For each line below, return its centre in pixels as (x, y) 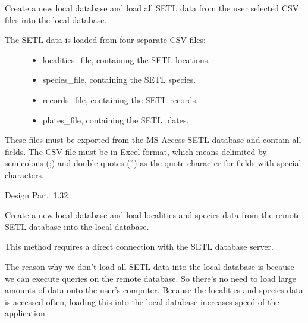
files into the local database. (56, 19)
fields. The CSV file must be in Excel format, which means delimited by (136, 151)
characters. (24, 174)
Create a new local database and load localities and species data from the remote (153, 215)
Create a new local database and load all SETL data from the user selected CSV (152, 8)
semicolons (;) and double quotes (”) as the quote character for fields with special (153, 163)
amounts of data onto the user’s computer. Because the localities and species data (154, 290)
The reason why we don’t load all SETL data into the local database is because (150, 266)
